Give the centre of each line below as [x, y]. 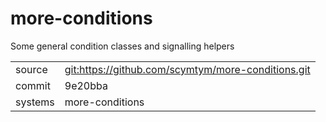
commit [33, 85]
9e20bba [86, 85]
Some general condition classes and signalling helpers [122, 46]
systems [35, 102]
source [31, 69]
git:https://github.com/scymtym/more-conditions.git [187, 69]
